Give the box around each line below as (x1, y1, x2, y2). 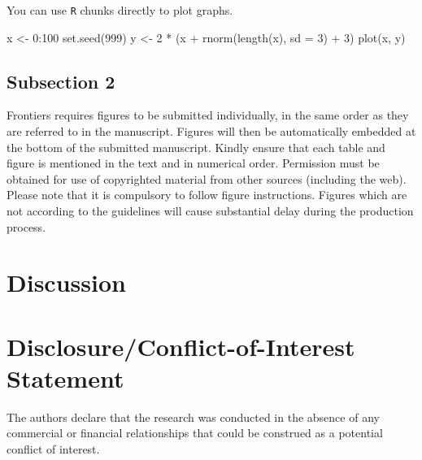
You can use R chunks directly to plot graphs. (7, 2, 233, 18)
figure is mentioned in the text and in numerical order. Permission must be (7, 154, 380, 171)
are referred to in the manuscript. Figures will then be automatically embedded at (7, 123, 416, 140)
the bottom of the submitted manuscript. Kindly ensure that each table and (7, 138, 385, 155)
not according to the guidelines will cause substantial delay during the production (7, 202, 414, 219)
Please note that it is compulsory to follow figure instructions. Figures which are (7, 186, 407, 203)
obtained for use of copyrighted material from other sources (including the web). (7, 170, 407, 187)
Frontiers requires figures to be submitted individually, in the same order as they (7, 106, 409, 124)
